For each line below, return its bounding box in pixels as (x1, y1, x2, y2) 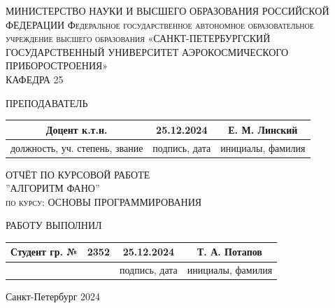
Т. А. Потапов (197, 244, 262, 259)
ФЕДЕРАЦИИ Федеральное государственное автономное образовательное (6, 17, 314, 31)
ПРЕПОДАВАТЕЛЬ (6, 95, 88, 110)
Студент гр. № (10, 244, 78, 259)
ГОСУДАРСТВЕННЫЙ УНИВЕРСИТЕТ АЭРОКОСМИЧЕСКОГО (6, 44, 289, 59)
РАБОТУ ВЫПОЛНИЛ (6, 218, 102, 232)
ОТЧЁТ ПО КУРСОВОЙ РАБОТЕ (6, 167, 150, 181)
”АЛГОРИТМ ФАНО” (6, 181, 100, 195)
